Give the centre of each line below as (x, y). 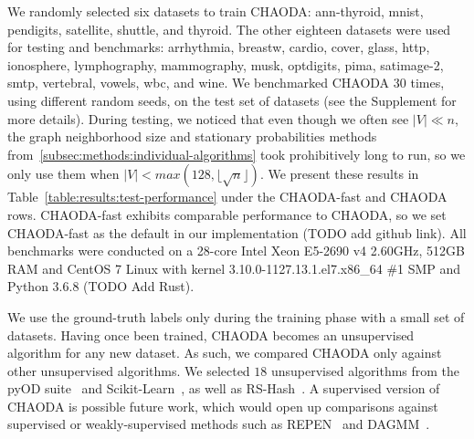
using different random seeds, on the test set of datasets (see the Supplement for (232, 100)
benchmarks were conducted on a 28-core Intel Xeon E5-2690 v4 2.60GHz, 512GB (236, 251)
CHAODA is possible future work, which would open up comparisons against (223, 406)
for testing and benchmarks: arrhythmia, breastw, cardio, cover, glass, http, (219, 47)
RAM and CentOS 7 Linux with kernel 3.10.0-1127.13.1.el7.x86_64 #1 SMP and (234, 268)
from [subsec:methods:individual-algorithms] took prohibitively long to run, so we (237, 154)
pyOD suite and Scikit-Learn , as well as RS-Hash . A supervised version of (224, 388)
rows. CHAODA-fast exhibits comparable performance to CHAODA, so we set (227, 214)
